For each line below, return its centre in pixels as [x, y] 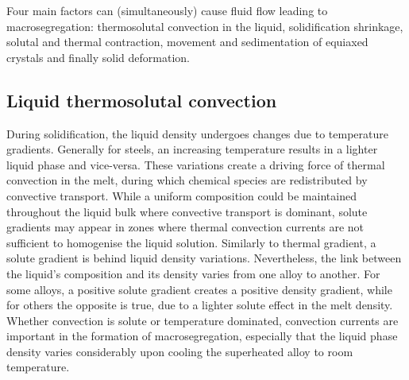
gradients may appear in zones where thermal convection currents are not [185, 227]
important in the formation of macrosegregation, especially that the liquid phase [202, 336]
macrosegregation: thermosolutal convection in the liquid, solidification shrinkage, [205, 26]
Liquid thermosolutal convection [142, 100]
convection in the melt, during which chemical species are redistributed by [187, 180]
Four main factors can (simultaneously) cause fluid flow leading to [167, 10]
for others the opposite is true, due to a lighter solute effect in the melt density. [200, 305]
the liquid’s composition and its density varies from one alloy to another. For [193, 273]
